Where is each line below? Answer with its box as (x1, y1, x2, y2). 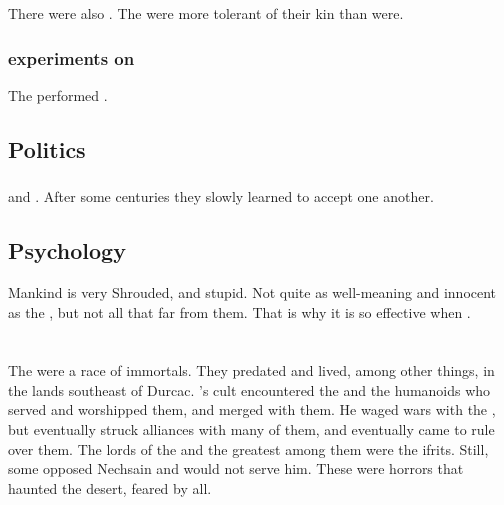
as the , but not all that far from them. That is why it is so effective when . (8, 301, 471, 322)
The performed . (8, 84, 108, 105)
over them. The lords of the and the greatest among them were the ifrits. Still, (8, 438, 489, 459)
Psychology (8, 235, 126, 266)
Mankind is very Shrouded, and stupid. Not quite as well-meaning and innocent (8, 281, 497, 302)
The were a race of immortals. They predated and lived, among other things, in (8, 360, 495, 381)
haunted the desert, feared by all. (8, 477, 212, 498)
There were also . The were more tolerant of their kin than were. (8, 3, 404, 23)
